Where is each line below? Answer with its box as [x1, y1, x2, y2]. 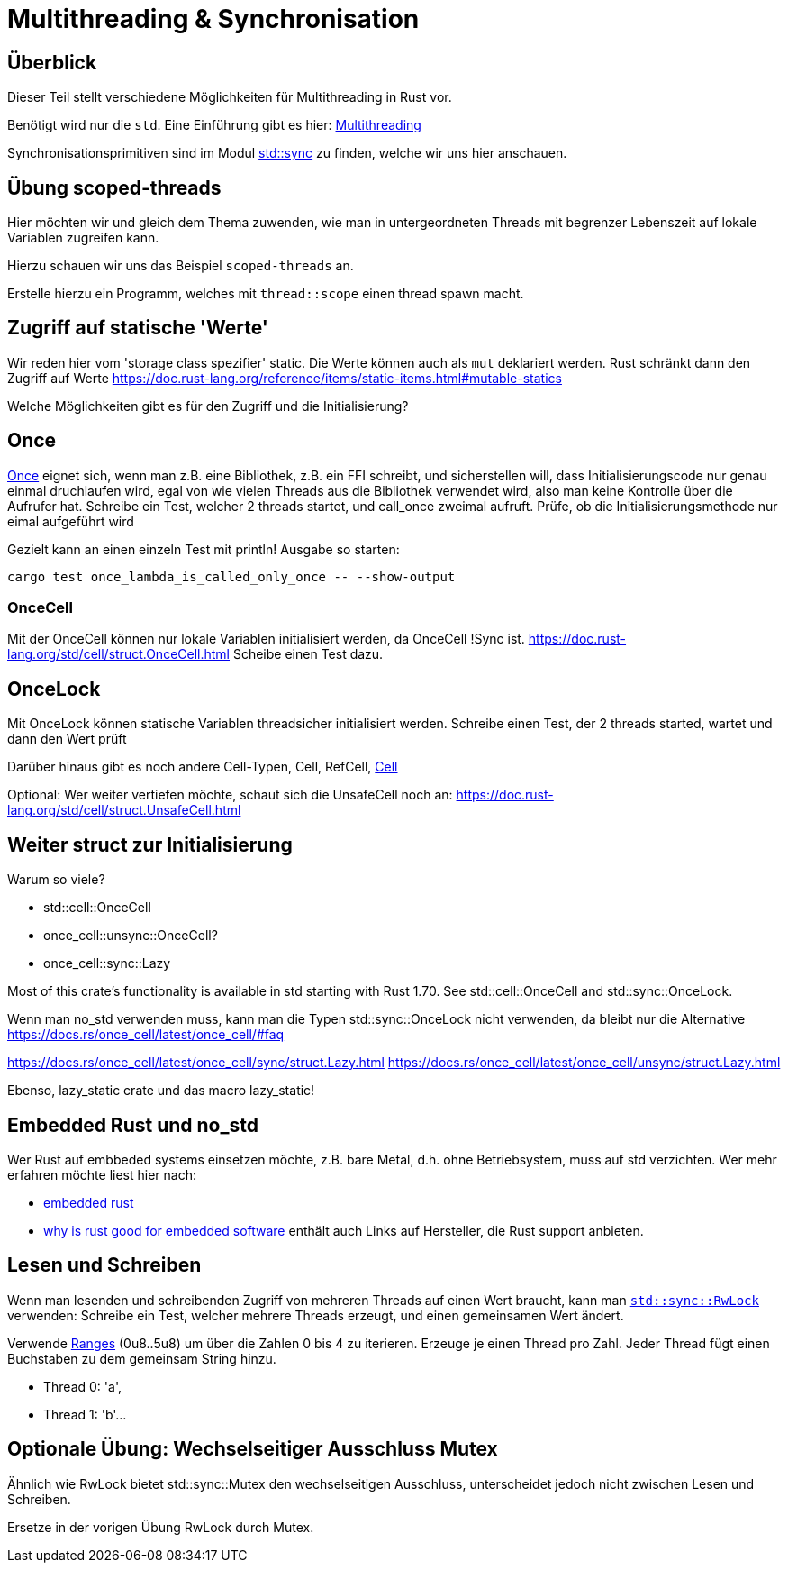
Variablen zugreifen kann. [7, 230, 159, 246]
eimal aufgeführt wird [7, 513, 134, 529]
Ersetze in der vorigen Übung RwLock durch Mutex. [7, 1519, 314, 1535]
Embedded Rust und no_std [7, 1113, 258, 1136]
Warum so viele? [7, 872, 105, 888]
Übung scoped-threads [7, 176, 222, 199]
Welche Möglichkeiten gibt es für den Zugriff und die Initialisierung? [7, 397, 409, 414]
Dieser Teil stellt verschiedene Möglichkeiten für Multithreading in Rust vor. [7, 89, 452, 105]
